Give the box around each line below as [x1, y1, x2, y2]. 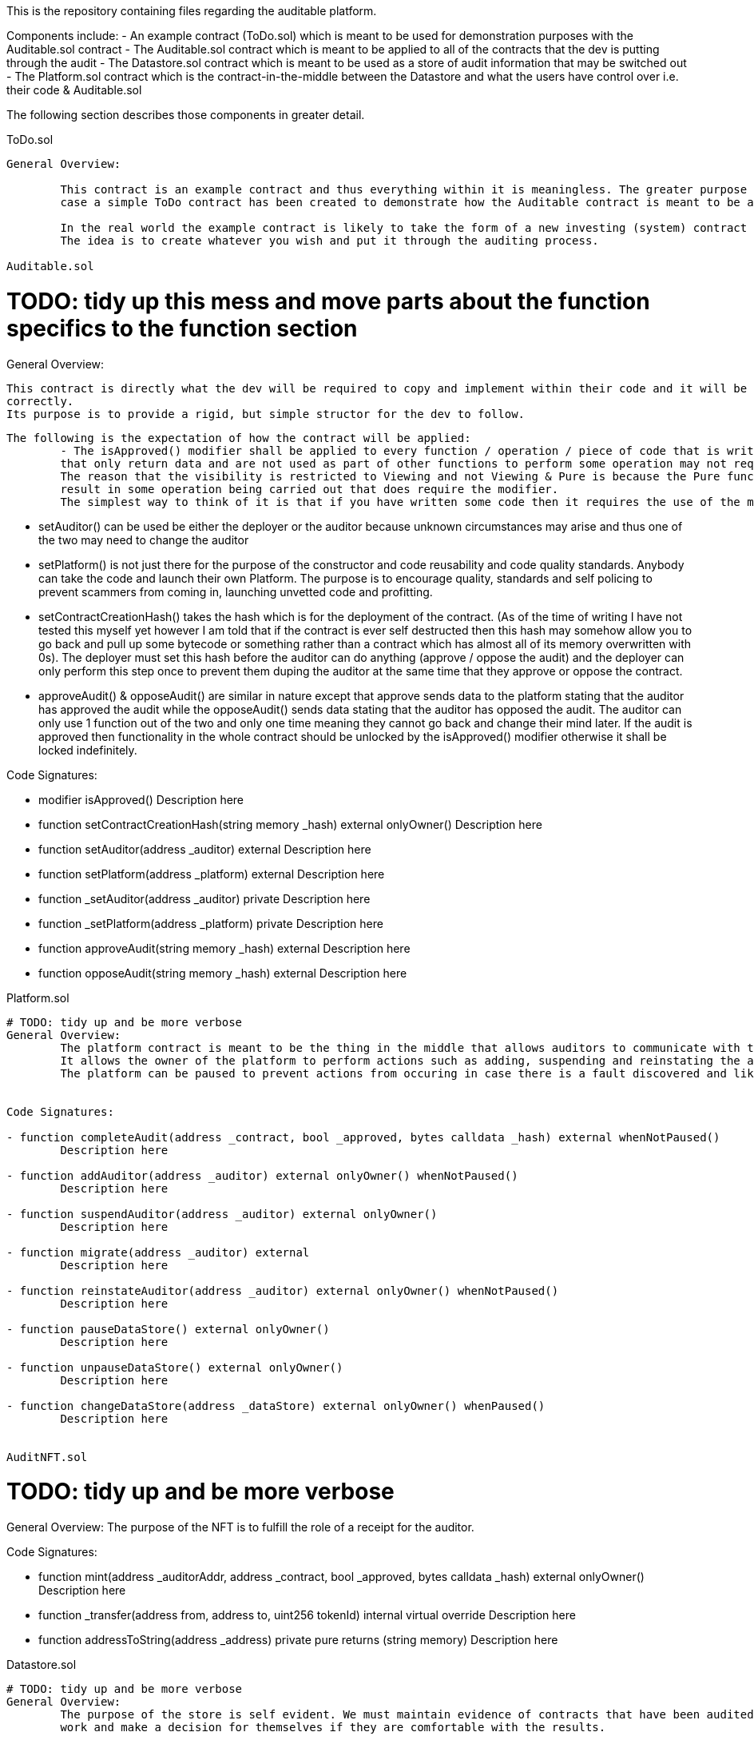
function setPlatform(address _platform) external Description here [38, 866, 385, 881]
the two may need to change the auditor [38, 532, 249, 547]
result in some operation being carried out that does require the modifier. [60, 482, 559, 496]
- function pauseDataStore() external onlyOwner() [6, 1322, 330, 1336]
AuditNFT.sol [6, 1450, 88, 1463]
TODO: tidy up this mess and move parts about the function [6, 287, 650, 315]
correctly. [6, 394, 74, 408]
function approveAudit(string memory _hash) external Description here [38, 941, 411, 955]
